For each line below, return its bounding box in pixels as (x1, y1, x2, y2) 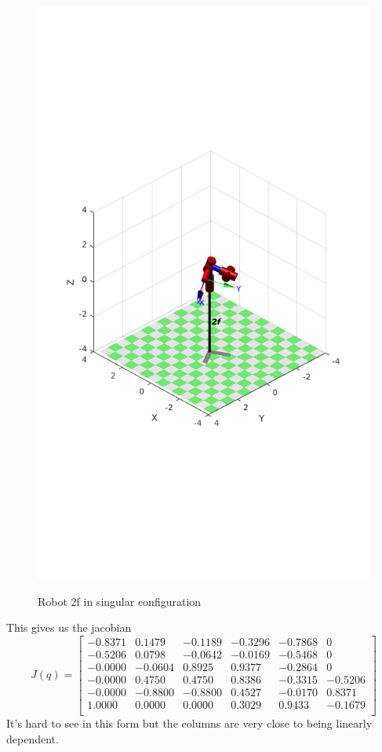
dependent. (6, 730, 59, 746)
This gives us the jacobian (6, 619, 132, 636)
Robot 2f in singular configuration (38, 592, 202, 609)
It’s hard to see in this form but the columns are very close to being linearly (6, 715, 373, 732)
